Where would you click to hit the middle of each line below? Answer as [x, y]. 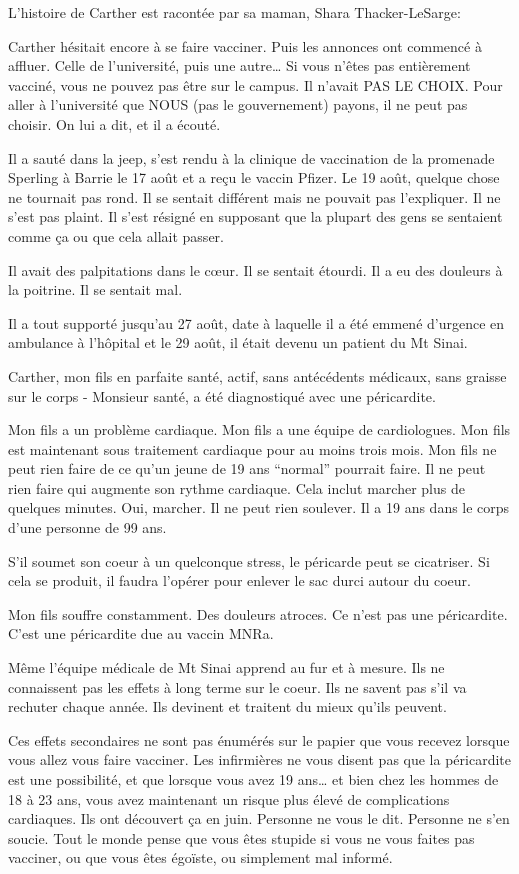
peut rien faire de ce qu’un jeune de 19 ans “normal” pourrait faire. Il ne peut [247, 468]
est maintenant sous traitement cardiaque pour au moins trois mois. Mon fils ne [252, 448]
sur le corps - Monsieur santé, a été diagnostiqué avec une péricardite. [222, 395]
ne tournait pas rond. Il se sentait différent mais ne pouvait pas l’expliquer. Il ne [254, 196]
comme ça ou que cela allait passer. [116, 235]
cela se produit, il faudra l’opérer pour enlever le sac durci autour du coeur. [239, 580]
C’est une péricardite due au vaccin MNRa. [141, 633]
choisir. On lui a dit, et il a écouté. [114, 123]
